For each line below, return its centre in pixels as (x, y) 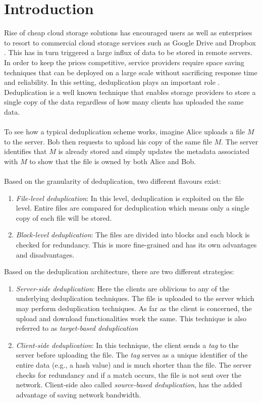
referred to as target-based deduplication (77, 328)
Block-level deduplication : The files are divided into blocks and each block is (133, 235)
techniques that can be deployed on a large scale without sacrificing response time (131, 72)
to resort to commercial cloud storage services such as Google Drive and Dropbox (130, 42)
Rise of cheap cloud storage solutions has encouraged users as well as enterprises (128, 33)
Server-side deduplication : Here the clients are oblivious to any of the (122, 288)
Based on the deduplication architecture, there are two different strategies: (119, 271)
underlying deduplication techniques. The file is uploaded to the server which (135, 298)
